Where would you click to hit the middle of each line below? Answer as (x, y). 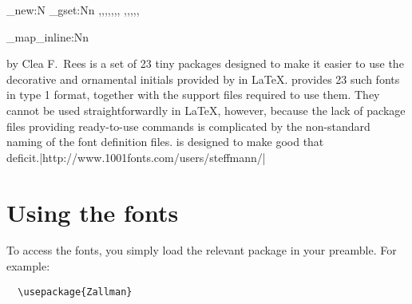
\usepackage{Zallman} (75, 292)
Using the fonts (93, 212)
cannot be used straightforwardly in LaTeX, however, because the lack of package (206, 110)
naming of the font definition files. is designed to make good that (165, 142)
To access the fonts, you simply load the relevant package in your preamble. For (202, 250)
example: (28, 266)
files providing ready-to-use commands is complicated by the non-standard (188, 126)
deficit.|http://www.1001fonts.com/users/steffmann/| (136, 157)
